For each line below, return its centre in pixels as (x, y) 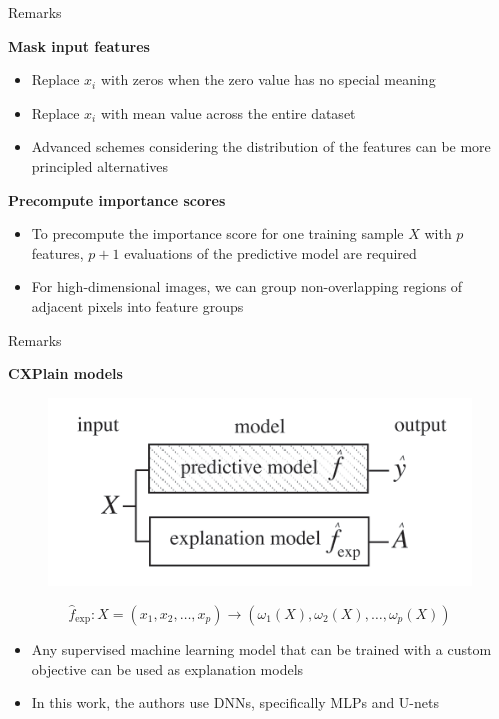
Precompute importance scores (117, 199)
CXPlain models (65, 373)
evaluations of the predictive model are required (270, 252)
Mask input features (79, 45)
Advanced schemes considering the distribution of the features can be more (261, 146)
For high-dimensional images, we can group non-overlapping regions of (247, 286)
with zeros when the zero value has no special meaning (268, 79)
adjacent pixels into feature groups (137, 305)
